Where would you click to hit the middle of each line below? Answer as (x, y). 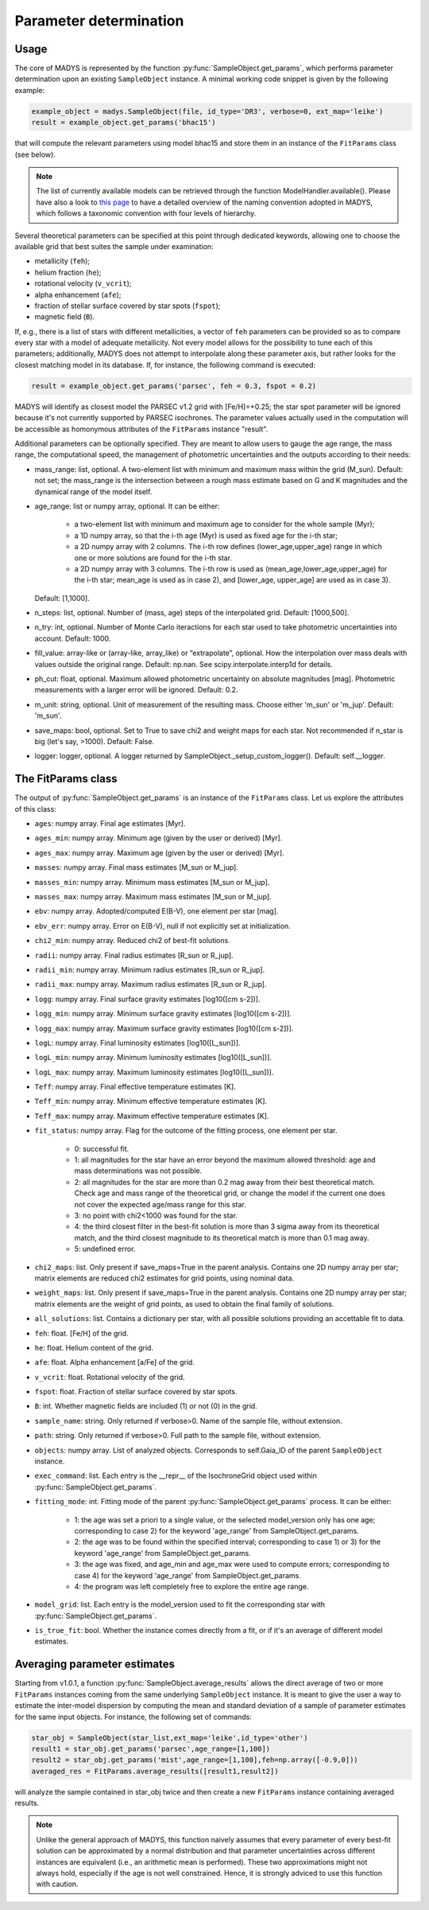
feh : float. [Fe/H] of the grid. (81, 1333)
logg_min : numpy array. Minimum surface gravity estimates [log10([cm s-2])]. (163, 1014)
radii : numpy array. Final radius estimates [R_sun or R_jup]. (134, 955)
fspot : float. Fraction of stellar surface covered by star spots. (136, 1392)
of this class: (36, 809)
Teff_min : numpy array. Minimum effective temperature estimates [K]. (151, 1101)
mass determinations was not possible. (138, 1171)
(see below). (35, 154)
